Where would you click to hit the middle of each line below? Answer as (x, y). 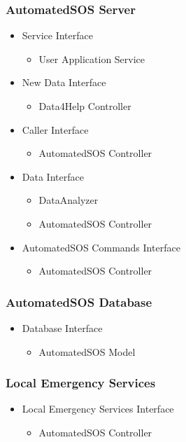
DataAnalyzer (69, 200)
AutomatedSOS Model (87, 351)
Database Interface (62, 327)
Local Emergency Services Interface (98, 409)
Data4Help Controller (85, 106)
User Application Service (92, 58)
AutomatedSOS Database (79, 302)
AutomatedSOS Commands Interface (101, 247)
